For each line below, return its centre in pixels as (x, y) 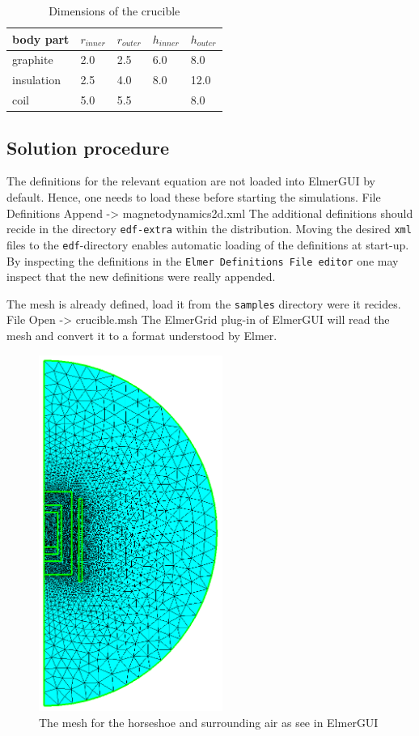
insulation (36, 80)
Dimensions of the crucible (114, 11)
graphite (33, 60)
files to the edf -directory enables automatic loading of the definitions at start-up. (208, 244)
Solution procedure (88, 147)
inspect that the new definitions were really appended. (141, 277)
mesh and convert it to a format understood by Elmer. (142, 336)
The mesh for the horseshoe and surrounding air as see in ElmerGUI (209, 722)
